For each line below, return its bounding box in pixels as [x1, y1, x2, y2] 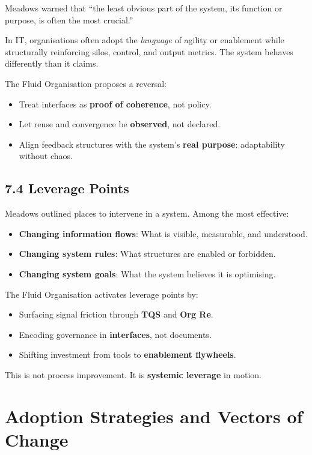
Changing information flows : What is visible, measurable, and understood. [19, 227, 308, 240]
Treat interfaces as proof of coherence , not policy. [19, 97, 212, 110]
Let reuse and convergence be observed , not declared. [19, 118, 221, 130]
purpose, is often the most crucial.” [5, 13, 133, 26]
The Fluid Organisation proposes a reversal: [5, 77, 167, 89]
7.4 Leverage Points [5, 179, 129, 197]
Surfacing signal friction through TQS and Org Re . [19, 308, 213, 321]
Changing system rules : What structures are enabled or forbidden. [19, 247, 276, 260]
